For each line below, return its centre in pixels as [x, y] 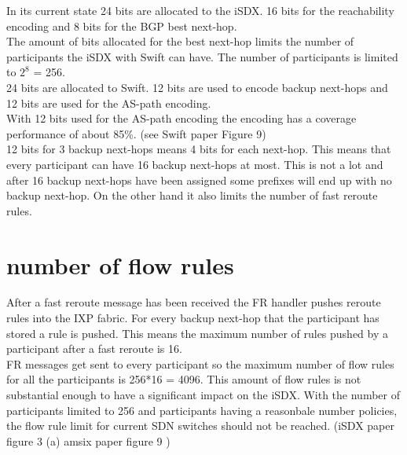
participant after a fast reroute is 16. [94, 349]
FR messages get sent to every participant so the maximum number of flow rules [200, 363]
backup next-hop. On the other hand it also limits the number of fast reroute [192, 195]
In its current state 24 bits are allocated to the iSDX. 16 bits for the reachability [200, 10]
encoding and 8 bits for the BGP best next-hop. [122, 26]
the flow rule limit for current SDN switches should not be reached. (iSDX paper [200, 426]
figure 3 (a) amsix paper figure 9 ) [88, 440]
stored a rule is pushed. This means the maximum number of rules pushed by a [198, 333]
